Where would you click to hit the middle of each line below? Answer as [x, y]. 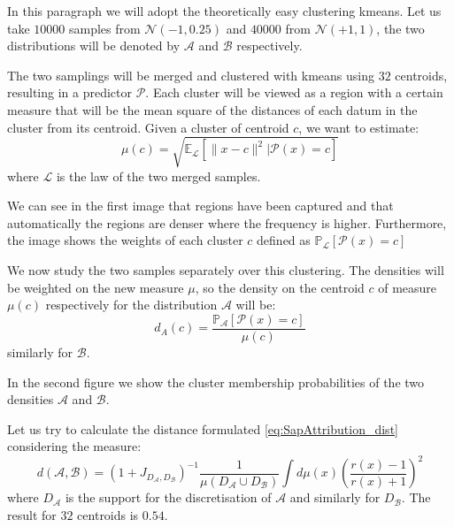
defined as [284, 240]
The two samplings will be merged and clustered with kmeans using [191, 75]
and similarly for [335, 497]
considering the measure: [74, 446]
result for [32, 514]
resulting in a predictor [69, 92]
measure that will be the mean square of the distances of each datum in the [212, 109]
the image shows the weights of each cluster [125, 240]
